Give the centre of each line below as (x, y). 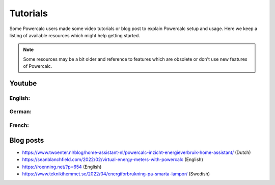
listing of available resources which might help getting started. (75, 35)
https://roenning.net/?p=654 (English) (62, 167)
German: (20, 112)
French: (19, 125)
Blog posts (27, 140)
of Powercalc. (38, 66)
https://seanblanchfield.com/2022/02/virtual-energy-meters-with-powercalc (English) (113, 160)
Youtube (23, 83)
